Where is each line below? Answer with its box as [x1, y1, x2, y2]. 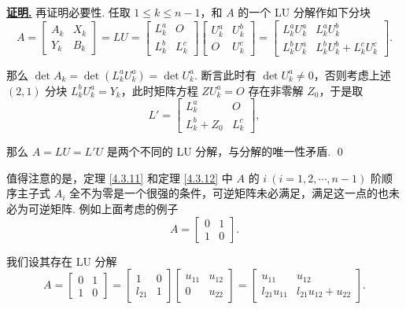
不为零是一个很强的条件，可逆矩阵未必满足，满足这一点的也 [80, 185, 389, 201]
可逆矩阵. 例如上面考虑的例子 [28, 200, 179, 216]
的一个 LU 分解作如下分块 [238, 4, 371, 20]
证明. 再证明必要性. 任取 [6, 4, 131, 20]
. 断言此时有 [194, 66, 257, 83]
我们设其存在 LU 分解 [6, 252, 117, 269]
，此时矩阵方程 [120, 82, 198, 98]
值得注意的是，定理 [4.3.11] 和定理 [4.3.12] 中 [6, 169, 233, 186]
